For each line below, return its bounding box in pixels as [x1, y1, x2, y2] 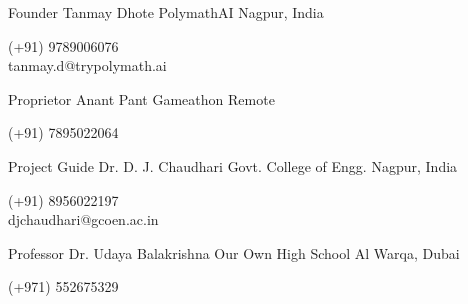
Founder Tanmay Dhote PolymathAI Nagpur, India [8, 2, 324, 22]
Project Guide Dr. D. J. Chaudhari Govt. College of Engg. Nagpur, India [8, 155, 458, 176]
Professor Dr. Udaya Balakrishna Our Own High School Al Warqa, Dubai [8, 242, 460, 263]
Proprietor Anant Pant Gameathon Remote [8, 88, 275, 109]
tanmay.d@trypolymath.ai [8, 55, 167, 76]
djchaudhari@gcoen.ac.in [8, 209, 159, 230]
